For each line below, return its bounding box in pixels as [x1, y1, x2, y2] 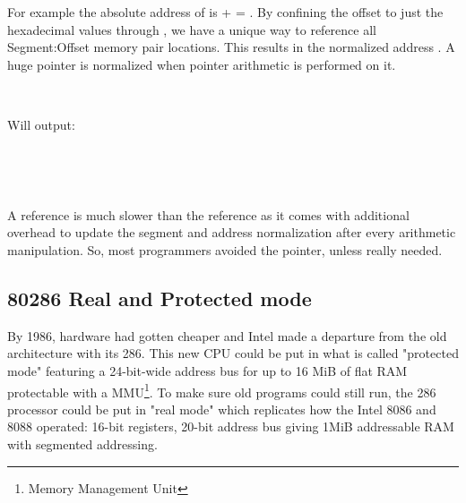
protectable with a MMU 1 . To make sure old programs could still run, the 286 [7, 379, 436, 401]
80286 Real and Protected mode [7, 284, 312, 311]
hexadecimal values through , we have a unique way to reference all [7, 20, 376, 38]
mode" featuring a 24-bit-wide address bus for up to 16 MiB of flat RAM [7, 361, 408, 379]
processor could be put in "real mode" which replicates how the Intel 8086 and [7, 399, 436, 418]
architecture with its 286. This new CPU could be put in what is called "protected [7, 344, 459, 362]
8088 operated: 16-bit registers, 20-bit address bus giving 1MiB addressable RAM [7, 417, 454, 436]
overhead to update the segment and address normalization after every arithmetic [7, 223, 456, 242]
